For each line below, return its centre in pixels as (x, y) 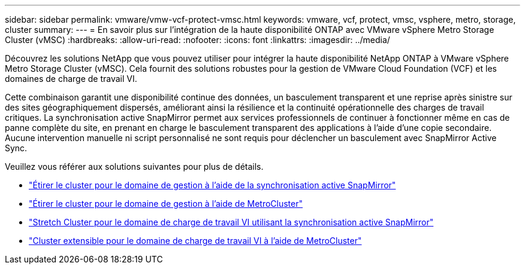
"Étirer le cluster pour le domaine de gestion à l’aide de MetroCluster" (166, 204)
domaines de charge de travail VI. (71, 79)
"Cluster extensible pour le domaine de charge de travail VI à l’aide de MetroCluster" (195, 241)
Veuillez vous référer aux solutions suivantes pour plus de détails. (134, 166)
